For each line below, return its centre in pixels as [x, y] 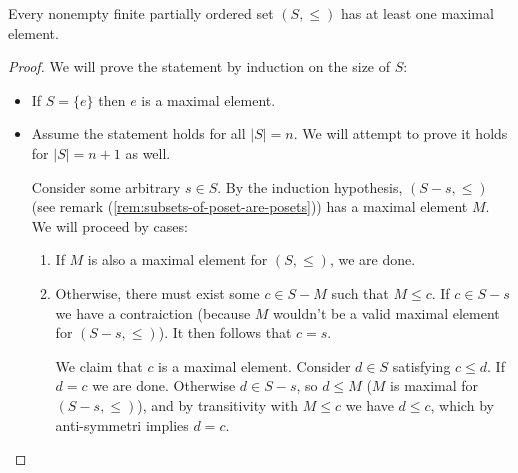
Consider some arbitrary [106, 186]
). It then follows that [225, 332]
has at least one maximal [417, 13]
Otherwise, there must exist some [157, 292]
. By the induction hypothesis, [310, 186]
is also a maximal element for [177, 259]
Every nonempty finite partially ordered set [141, 13]
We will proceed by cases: [109, 225]
